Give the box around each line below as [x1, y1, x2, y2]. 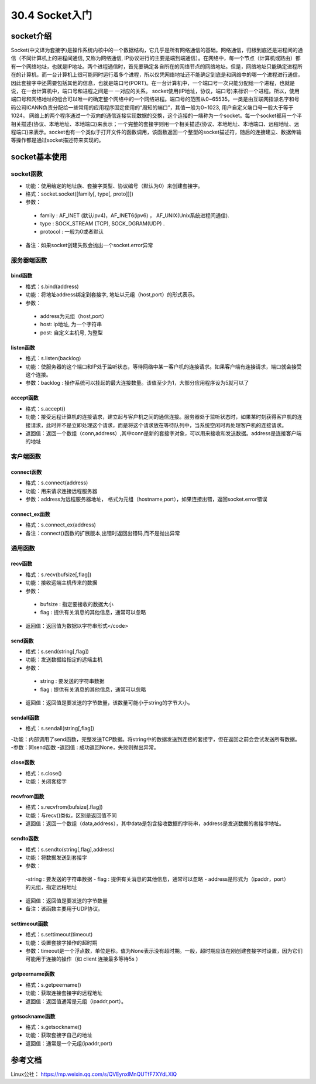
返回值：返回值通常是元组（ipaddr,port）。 [25, 997, 127, 1004]
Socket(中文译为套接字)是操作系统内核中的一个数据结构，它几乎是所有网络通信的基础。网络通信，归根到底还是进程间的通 [11, 47, 303, 54]
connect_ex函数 [11, 511, 50, 518]
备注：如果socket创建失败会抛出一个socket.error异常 [25, 241, 153, 248]
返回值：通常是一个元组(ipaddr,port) [25, 1039, 112, 1047]
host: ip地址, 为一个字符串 [40, 321, 102, 328]
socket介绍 [11, 31, 52, 41]
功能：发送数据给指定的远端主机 [25, 656, 102, 663]
